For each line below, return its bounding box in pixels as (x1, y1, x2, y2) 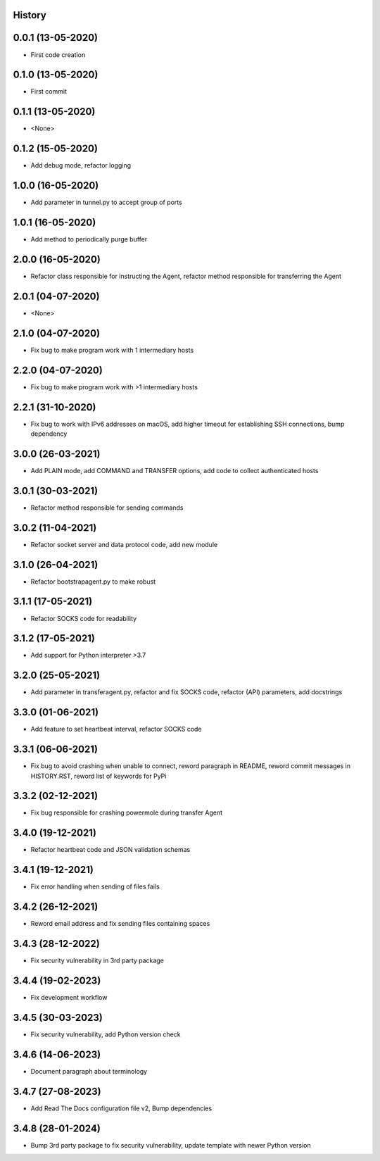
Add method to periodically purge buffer (30, 235, 148, 244)
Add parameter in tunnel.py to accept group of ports (30, 198, 182, 207)
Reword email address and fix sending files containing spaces (30, 920, 210, 928)
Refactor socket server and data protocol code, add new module (30, 540, 218, 548)
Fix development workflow (30, 993, 108, 1001)
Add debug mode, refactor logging (30, 161, 132, 170)
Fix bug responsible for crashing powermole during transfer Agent (30, 808, 223, 817)
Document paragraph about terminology (30, 1067, 148, 1075)
